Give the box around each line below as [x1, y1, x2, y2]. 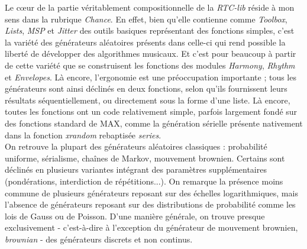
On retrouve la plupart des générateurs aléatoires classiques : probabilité [5, 140, 267, 153]
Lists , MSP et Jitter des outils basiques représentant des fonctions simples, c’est [5, 24, 295, 37]
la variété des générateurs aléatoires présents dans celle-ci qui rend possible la [5, 35, 286, 48]
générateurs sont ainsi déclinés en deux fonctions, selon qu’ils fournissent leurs [5, 82, 287, 95]
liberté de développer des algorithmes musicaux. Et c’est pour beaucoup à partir [5, 47, 296, 60]
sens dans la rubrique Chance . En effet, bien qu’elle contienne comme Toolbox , [5, 12, 287, 25]
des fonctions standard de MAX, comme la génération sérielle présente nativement [5, 117, 303, 129]
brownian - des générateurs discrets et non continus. [5, 232, 193, 245]
